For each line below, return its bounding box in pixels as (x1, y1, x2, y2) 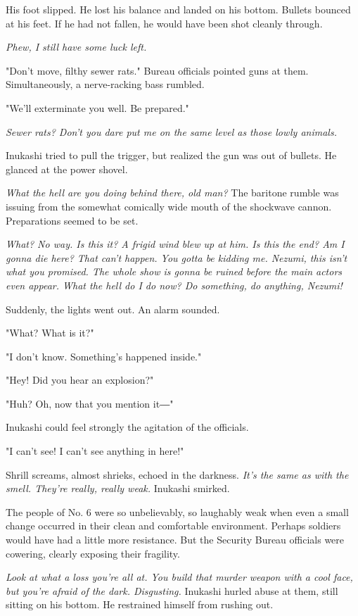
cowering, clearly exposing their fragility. (6, 546, 180, 560)
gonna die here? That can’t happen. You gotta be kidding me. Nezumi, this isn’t (6, 250, 347, 265)
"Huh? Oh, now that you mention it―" (6, 396, 174, 410)
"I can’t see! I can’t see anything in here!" (6, 444, 184, 458)
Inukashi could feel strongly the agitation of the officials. (6, 420, 249, 434)
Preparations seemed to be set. (6, 213, 139, 227)
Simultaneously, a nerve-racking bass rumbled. (6, 77, 205, 92)
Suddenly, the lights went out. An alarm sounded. (6, 301, 220, 316)
